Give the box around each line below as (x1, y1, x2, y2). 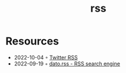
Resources (5, 34, 59, 48)
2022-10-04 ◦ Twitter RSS (14, 54, 78, 61)
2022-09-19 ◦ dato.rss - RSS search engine (14, 60, 120, 67)
